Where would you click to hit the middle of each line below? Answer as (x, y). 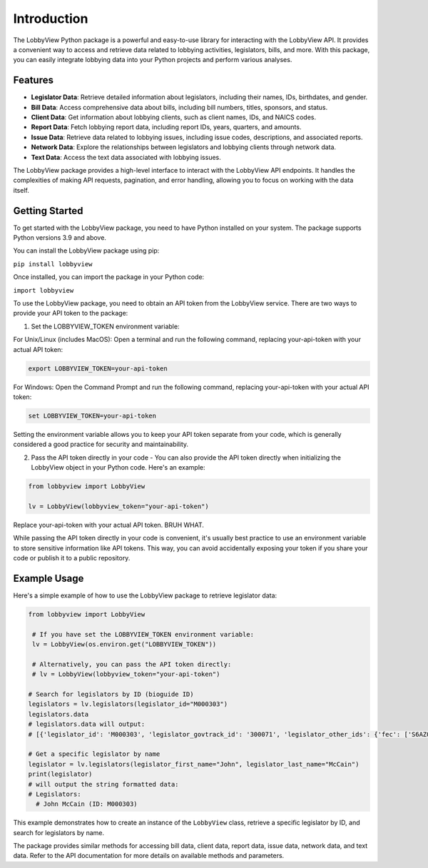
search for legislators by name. (59, 832)
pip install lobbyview (53, 264)
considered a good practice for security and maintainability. (101, 444)
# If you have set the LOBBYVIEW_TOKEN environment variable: (143, 634)
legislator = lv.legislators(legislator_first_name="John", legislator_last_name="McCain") (194, 764)
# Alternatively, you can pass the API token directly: (132, 664)
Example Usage (49, 578)
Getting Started (48, 211)
